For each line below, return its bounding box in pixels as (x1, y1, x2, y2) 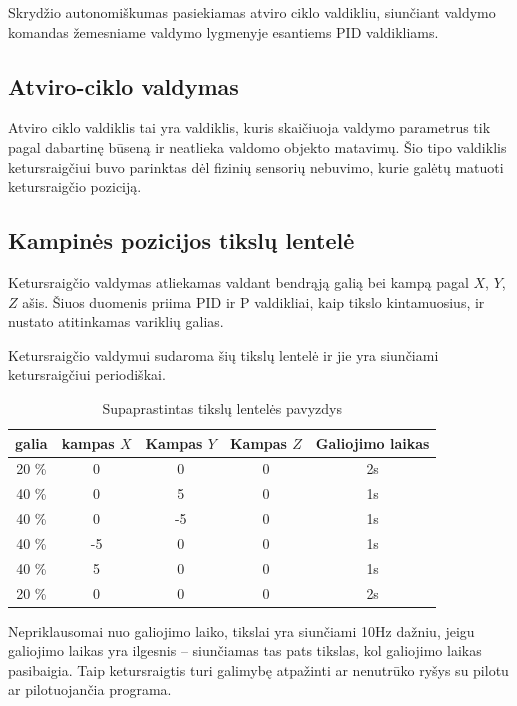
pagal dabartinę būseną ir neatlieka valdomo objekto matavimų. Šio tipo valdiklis (8, 136, 507, 157)
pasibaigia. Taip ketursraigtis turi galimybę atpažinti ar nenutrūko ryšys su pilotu (8, 659, 509, 680)
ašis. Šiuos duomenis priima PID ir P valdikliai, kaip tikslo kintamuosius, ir (22, 291, 485, 312)
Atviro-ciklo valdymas (8, 70, 239, 101)
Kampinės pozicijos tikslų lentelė (8, 225, 355, 256)
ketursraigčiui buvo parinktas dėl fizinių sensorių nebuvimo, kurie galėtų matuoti (8, 156, 504, 177)
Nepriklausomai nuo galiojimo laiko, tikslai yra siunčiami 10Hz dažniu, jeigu (8, 620, 475, 641)
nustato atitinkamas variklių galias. (8, 311, 224, 332)
